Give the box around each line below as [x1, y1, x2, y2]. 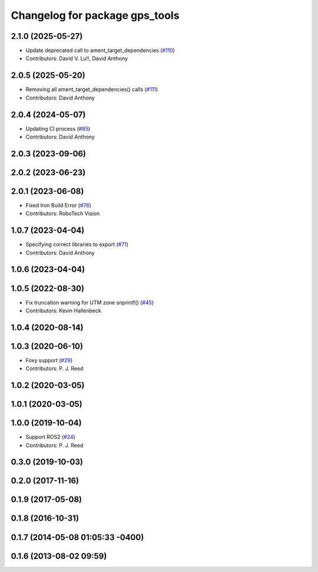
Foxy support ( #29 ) [25, 356, 73, 363]
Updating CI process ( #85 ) [25, 125, 91, 132]
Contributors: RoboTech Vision [25, 210, 100, 217]
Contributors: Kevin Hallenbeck [25, 307, 101, 314]
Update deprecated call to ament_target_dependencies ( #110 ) [25, 47, 175, 54]
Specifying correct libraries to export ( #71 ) [25, 241, 129, 248]
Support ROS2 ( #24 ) [25, 434, 76, 441]
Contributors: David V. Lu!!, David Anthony [25, 55, 128, 62]
